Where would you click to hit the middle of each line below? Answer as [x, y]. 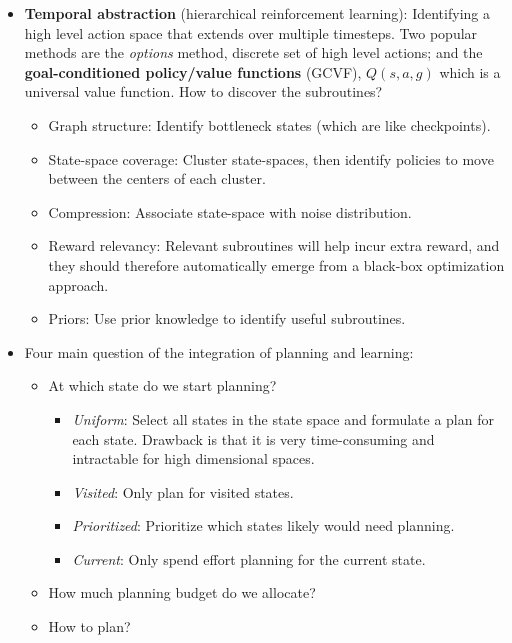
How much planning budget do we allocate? [182, 592]
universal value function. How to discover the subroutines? [203, 91]
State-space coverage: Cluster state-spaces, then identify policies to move [271, 158]
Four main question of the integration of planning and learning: [219, 351]
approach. [78, 284]
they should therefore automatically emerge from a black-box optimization [276, 264]
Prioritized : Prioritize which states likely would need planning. [263, 525]
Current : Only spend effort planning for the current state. [249, 558]
